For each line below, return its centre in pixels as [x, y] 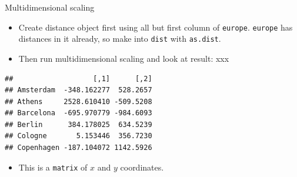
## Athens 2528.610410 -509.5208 [79, 101]
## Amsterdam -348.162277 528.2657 [79, 90]
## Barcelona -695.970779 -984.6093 [79, 113]
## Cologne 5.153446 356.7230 [79, 136]
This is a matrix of [53, 167]
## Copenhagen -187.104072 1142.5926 [79, 148]
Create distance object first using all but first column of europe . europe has [156, 27]
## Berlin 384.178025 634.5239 [79, 124]
